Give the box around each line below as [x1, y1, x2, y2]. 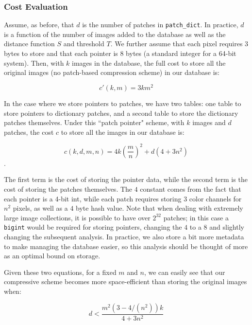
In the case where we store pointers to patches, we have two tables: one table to [4, 98, 241, 108]
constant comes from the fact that [140, 183, 241, 194]
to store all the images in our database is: [61, 126, 185, 137]
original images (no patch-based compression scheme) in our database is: [4, 67, 219, 77]
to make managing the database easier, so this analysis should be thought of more [4, 241, 248, 251]
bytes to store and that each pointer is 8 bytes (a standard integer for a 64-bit [4, 48, 236, 58]
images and [192, 117, 226, 127]
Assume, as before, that [4, 19, 74, 30]
